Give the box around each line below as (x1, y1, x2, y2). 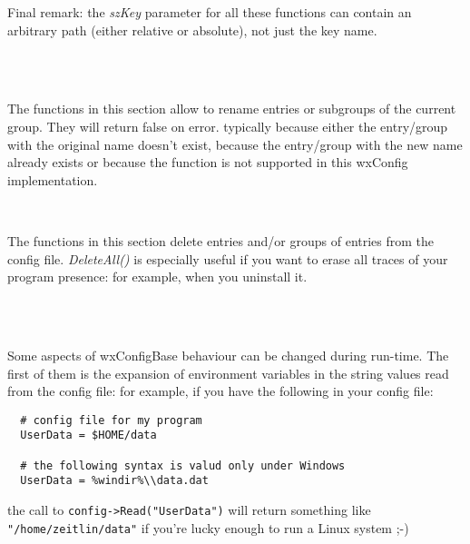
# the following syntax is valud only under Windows (20, 459, 346, 472)
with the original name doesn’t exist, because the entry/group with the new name (7, 134, 463, 153)
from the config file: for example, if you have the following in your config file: (7, 381, 434, 401)
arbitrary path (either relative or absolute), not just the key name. (7, 20, 377, 39)
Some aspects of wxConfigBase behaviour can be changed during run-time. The (7, 345, 449, 364)
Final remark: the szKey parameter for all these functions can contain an (7, 3, 412, 21)
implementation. (7, 170, 98, 189)
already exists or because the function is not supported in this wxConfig (7, 153, 408, 172)
